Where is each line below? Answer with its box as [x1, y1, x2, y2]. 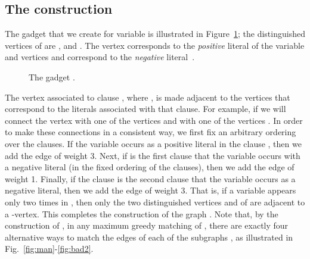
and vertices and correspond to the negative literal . [5, 51, 195, 63]
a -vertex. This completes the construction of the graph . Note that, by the [5, 207, 278, 220]
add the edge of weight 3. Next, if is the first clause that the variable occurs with [5, 149, 300, 161]
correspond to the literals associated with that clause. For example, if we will [5, 102, 286, 115]
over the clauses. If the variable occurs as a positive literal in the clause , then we [5, 137, 302, 149]
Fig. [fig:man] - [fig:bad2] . [5, 242, 94, 255]
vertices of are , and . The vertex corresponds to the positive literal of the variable [5, 39, 305, 51]
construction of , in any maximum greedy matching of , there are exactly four [5, 219, 289, 232]
